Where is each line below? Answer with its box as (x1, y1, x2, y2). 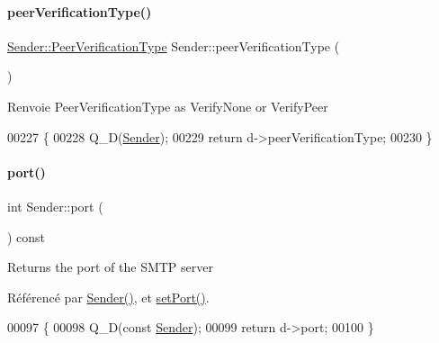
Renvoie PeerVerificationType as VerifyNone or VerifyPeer (7, 96, 328, 115)
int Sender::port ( (7, 196, 103, 215)
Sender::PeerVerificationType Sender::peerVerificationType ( (7, 36, 340, 55)
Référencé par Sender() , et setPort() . (7, 287, 210, 306)
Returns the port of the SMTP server (7, 257, 213, 276)
